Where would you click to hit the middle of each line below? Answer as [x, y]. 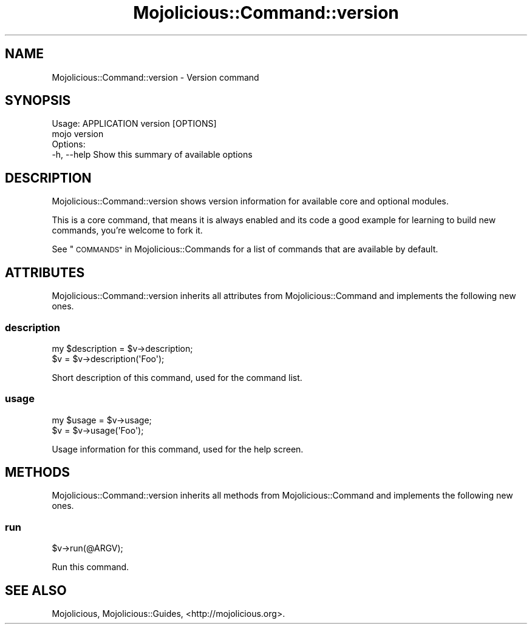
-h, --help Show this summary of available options [152, 155]
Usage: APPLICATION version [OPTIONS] [134, 124]
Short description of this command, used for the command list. [177, 377]
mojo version [78, 134]
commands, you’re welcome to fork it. [127, 230]
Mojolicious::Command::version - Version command [155, 77]
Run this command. [90, 567]
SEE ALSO [36, 590]
